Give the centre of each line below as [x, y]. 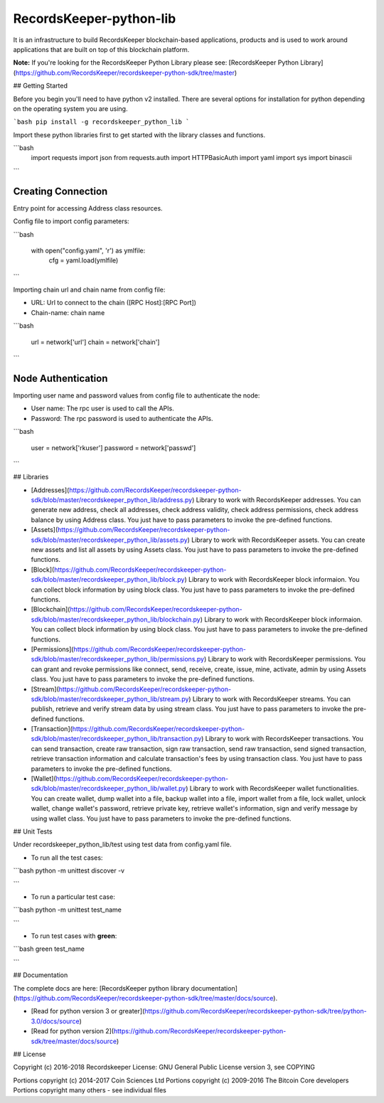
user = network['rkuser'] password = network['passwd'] [113, 447]
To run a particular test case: [73, 897]
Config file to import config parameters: [71, 221]
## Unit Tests [33, 831]
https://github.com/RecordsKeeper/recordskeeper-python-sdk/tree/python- [256, 1011]
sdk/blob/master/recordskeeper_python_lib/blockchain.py [116, 619]
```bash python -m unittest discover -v [69, 870]
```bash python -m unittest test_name [68, 910]
